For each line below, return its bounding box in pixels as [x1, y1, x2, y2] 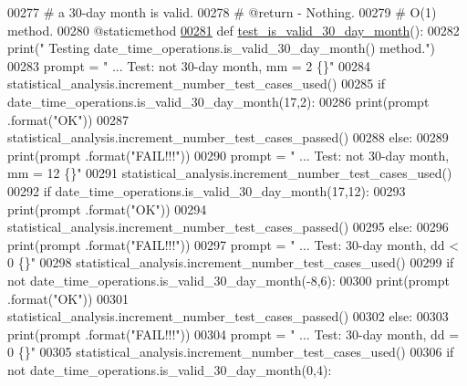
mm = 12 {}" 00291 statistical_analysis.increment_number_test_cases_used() [7, 163, 452, 183]
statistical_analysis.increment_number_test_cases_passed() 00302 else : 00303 [7, 307, 449, 326]
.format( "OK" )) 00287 [7, 110, 130, 129]
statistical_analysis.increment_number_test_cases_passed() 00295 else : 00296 [7, 217, 449, 236]
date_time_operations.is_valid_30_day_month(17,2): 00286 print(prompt [7, 91, 430, 110]
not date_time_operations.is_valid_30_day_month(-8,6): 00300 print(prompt [7, 270, 450, 289]
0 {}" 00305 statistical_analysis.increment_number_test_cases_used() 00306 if [7, 342, 454, 361]
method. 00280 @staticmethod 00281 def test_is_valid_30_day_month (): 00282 [7, 20, 460, 39]
